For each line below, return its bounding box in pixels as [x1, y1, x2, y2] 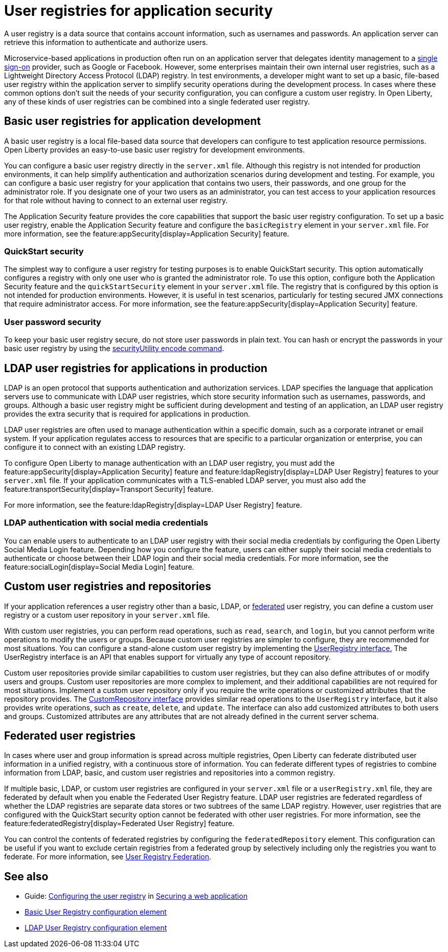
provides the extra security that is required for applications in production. [4, 409, 251, 418]
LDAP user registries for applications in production [4, 361, 267, 375]
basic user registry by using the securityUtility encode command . [4, 344, 225, 353]
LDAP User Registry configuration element [25, 923, 167, 933]
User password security [4, 316, 101, 327]
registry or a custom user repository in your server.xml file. [4, 610, 210, 619]
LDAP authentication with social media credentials [4, 517, 208, 528]
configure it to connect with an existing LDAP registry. [4, 442, 186, 451]
